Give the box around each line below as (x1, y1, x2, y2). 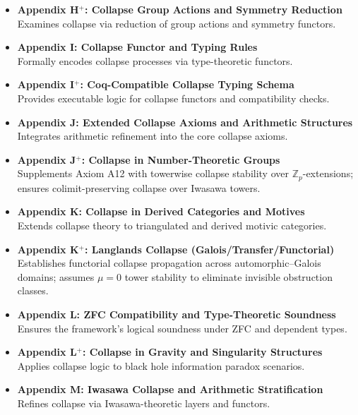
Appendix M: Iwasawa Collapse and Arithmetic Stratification (17, 382, 323, 397)
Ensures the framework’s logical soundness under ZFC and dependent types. (17, 320, 347, 335)
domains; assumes (17, 269, 95, 284)
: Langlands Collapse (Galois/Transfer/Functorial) (84, 241, 335, 256)
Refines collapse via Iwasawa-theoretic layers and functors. (17, 395, 270, 410)
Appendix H (17, 2, 79, 16)
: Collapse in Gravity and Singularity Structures (83, 344, 323, 359)
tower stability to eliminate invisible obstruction (124, 269, 333, 284)
